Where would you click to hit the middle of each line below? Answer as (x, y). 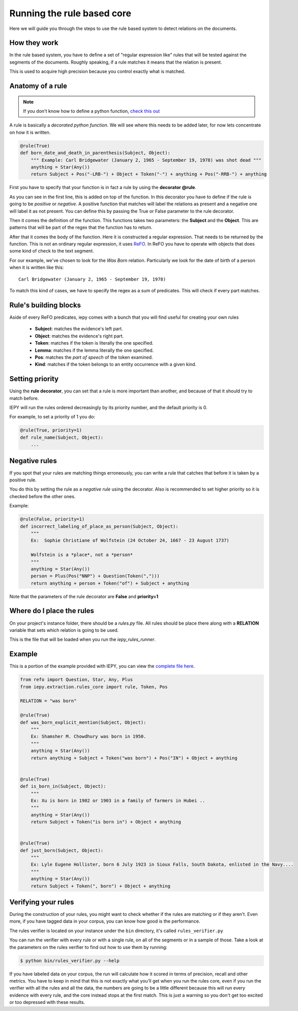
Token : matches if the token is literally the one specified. (94, 343)
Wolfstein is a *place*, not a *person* (82, 555)
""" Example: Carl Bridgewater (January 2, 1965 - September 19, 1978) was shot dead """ (146, 160)
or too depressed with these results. (47, 1002)
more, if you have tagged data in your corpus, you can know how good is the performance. (105, 921)
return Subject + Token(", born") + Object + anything (100, 886)
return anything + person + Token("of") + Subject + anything (110, 583)
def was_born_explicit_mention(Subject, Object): (83, 722)
